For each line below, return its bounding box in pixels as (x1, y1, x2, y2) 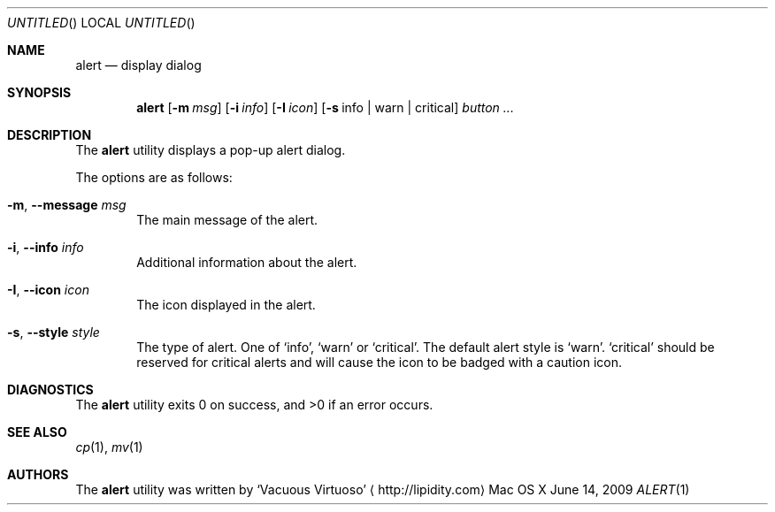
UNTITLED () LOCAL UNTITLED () (7, 15, 196, 30)
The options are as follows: (75, 170, 233, 185)
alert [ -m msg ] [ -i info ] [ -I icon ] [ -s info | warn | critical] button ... (136, 100, 514, 115)
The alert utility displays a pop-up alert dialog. (75, 142, 346, 157)
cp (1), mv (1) (75, 439, 143, 455)
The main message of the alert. (136, 212, 318, 227)
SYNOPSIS (7, 85, 72, 100)
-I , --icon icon (7, 282, 89, 297)
